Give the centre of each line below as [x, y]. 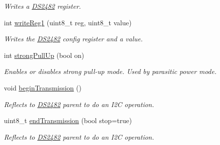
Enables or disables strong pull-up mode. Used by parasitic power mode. [110, 71]
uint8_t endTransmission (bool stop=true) [68, 120]
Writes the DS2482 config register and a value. [73, 39]
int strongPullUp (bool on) [44, 55]
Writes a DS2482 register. [42, 6]
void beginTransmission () [43, 87]
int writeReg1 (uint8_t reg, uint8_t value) [68, 22]
